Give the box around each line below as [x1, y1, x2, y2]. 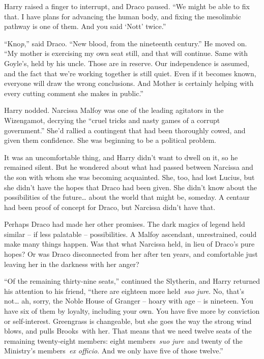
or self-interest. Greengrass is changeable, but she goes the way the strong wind [4, 315, 252, 326]
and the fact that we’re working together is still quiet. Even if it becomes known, [4, 68, 256, 78]
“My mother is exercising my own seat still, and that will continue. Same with [4, 48, 248, 58]
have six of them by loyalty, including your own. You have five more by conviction [4, 306, 260, 316]
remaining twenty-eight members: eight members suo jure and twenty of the [4, 335, 243, 346]
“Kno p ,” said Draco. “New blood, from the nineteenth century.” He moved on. [4, 38, 247, 48]
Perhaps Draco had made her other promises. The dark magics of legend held [4, 219, 245, 229]
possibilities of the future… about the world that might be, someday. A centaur [4, 192, 250, 202]
